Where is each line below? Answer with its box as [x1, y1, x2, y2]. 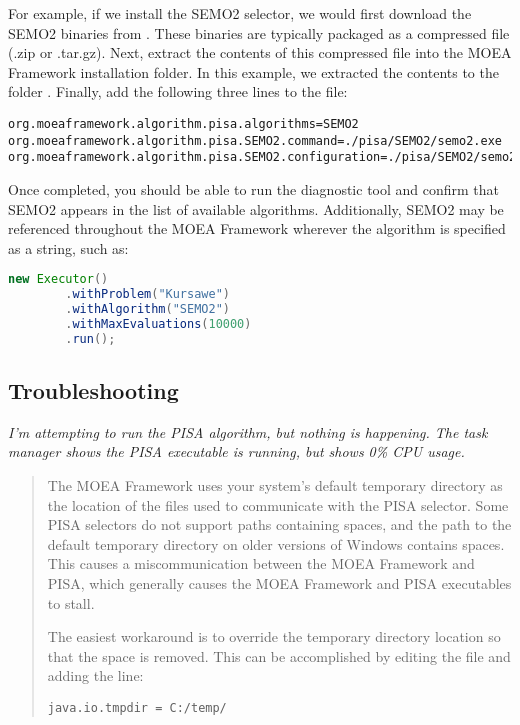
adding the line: [47, 665, 144, 686]
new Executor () [8, 272, 109, 287]
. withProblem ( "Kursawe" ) [65, 287, 230, 302]
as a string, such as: [8, 237, 129, 258]
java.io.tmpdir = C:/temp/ [47, 701, 227, 716]
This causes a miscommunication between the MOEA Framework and [47, 553, 475, 574]
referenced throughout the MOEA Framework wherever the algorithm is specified [8, 218, 506, 239]
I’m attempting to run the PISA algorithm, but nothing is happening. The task [8, 421, 488, 442]
